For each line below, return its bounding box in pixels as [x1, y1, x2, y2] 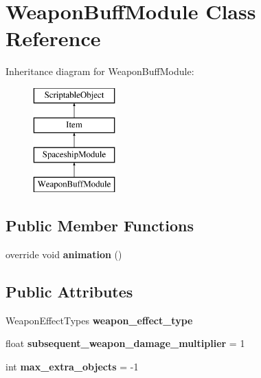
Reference [5, 24, 101, 52]
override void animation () [5, 246, 122, 261]
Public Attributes [5, 280, 133, 302]
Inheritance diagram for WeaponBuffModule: [5, 64, 194, 78]
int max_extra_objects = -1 [5, 359, 139, 373]
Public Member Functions [5, 215, 194, 236]
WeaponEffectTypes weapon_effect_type [5, 313, 193, 327]
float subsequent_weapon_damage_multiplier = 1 [5, 336, 245, 350]
